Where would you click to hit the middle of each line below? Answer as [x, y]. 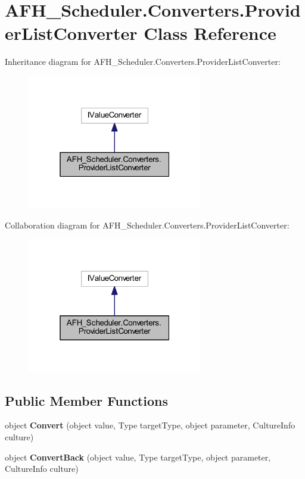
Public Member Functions [86, 400]
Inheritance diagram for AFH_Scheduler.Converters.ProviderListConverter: [143, 62]
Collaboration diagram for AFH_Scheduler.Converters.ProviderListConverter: [147, 225]
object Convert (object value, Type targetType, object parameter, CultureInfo [150, 425]
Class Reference [210, 33]
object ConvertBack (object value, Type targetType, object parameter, [138, 457]
